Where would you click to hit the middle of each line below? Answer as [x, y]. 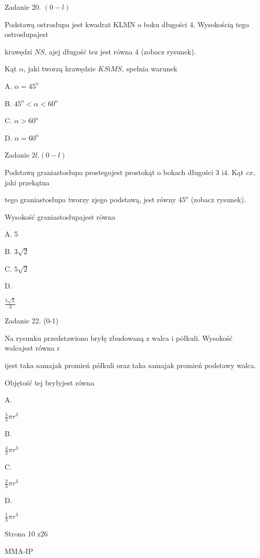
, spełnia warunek [149, 69]
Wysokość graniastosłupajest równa [60, 216]
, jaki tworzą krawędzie [59, 69]
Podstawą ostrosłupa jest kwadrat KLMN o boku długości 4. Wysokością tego [127, 24]
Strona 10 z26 [26, 533]
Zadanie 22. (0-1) [32, 321]
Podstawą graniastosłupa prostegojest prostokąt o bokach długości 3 [112, 172]
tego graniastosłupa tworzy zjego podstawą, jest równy [91, 199]
